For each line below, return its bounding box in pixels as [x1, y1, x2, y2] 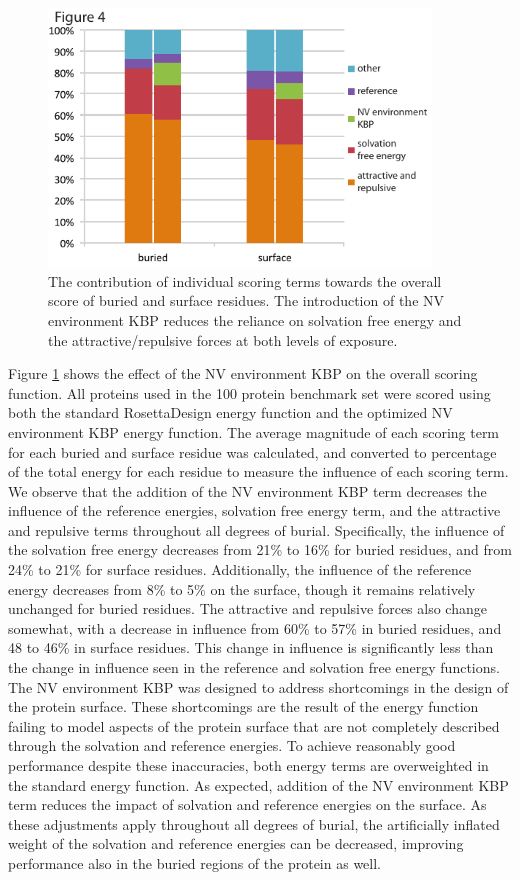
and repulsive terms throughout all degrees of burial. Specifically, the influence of [8, 519, 505, 540]
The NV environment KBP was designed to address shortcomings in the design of [8, 676, 509, 697]
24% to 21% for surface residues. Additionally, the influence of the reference [8, 559, 472, 580]
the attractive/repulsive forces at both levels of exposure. [48, 329, 398, 350]
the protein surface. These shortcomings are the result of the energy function [8, 696, 479, 717]
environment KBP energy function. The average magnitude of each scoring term [8, 421, 500, 442]
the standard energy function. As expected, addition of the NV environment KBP [8, 774, 509, 795]
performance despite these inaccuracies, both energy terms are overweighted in [8, 755, 489, 775]
